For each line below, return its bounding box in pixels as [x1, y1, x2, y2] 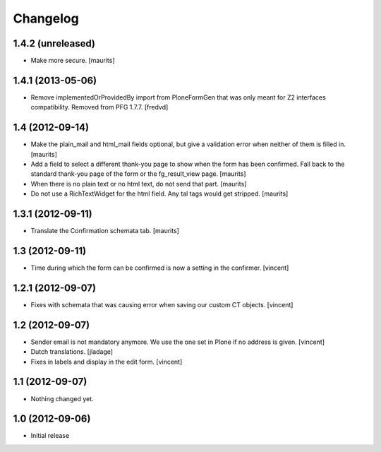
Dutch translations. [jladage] [30, 347, 113, 356]
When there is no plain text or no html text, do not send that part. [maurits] [30, 179, 247, 188]
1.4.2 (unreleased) [13, 37, 95, 49]
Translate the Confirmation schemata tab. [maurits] [30, 227, 180, 235]
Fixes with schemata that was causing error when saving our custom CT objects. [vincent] [30, 300, 294, 309]
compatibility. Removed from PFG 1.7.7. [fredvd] [30, 103, 169, 112]
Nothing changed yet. [30, 394, 95, 403]
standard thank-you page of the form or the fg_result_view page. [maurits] [30, 169, 246, 178]
